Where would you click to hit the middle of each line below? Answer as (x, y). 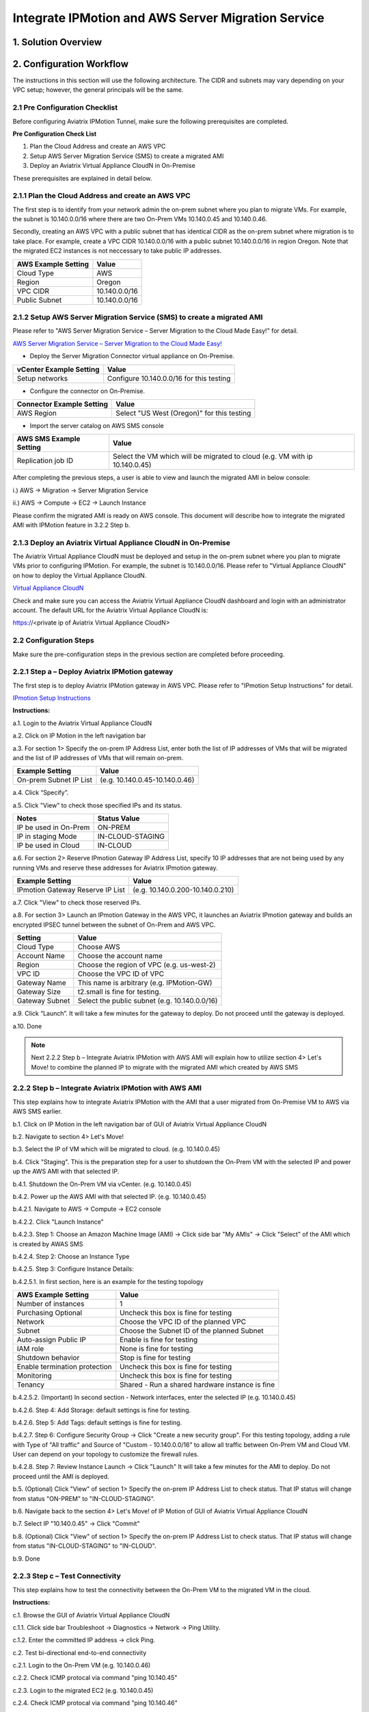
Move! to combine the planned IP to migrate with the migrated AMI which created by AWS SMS (165, 1067)
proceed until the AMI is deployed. (61, 1476)
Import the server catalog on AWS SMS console (97, 425)
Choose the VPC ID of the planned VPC (183, 1322)
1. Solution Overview (57, 42)
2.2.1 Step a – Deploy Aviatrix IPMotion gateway (93, 672)
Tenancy (30, 1385)
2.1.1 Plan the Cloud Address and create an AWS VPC (101, 196)
